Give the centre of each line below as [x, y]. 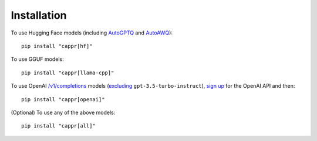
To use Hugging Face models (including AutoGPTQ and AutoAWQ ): [92, 33]
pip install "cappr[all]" [59, 126]
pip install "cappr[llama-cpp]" [68, 73]
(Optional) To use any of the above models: [63, 112]
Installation [39, 15]
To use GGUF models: [37, 59]
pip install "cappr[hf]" [57, 46]
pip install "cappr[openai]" [63, 99]
